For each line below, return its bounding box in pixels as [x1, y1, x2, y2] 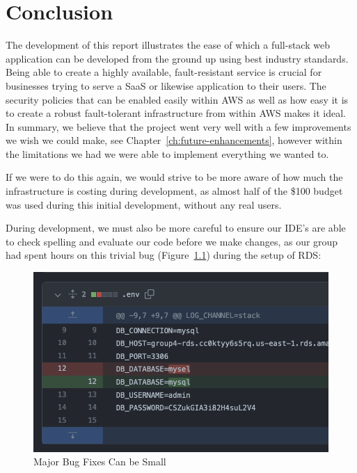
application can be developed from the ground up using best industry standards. [6, 51, 349, 65]
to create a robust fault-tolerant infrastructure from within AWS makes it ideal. [6, 106, 346, 120]
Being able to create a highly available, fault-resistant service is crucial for [6, 65, 322, 79]
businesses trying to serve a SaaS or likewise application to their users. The [6, 78, 326, 93]
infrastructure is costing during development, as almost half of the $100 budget [6, 184, 343, 198]
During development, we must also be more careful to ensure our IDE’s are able [6, 221, 346, 235]
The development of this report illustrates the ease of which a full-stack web [6, 38, 330, 52]
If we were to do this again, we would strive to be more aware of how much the [6, 170, 343, 184]
